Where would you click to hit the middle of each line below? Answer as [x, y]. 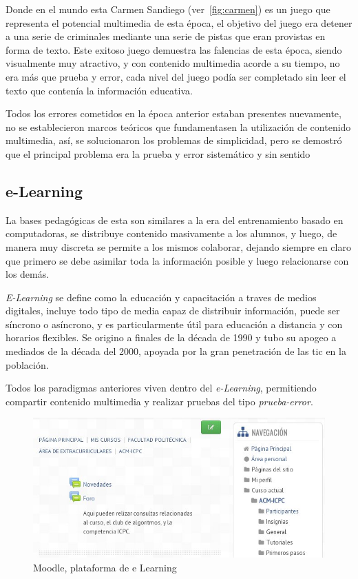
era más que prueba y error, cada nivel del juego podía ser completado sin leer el [176, 76]
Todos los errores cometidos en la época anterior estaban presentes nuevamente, [173, 113]
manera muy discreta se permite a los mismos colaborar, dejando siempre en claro [178, 246]
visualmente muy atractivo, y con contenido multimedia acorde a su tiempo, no [173, 63]
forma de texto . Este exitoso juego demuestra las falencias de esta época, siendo [174, 49]
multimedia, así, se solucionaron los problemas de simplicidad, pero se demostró [174, 140]
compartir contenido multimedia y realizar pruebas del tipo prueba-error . [159, 401]
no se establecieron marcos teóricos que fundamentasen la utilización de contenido [178, 126]
